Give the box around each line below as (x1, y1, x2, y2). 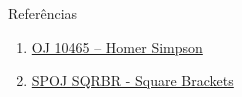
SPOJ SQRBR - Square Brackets (31, 70, 234, 91)
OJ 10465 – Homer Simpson (31, 36, 203, 57)
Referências (8, 3, 78, 23)
